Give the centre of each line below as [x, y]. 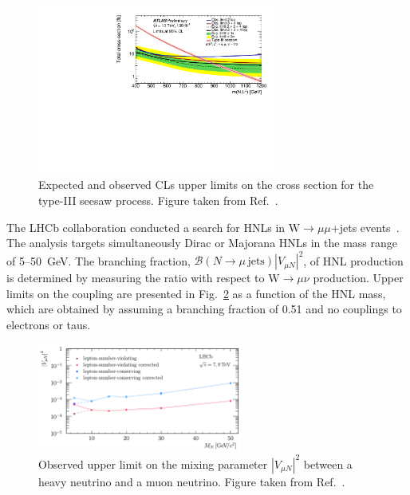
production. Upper [358, 278]
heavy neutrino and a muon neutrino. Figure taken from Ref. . [192, 481]
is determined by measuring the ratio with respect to [136, 278]
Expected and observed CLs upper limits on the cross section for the [206, 185]
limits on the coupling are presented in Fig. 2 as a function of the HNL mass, [196, 293]
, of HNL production [353, 260]
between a [328, 464]
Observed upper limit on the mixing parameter [153, 464]
